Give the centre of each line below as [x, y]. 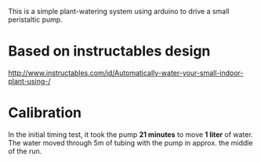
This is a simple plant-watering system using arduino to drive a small [119, 11]
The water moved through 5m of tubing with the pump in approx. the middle [130, 142]
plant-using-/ [29, 81]
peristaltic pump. [35, 20]
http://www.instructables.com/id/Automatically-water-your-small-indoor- [126, 73]
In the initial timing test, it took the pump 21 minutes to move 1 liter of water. [130, 134]
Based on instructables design [109, 51]
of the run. [25, 151]
